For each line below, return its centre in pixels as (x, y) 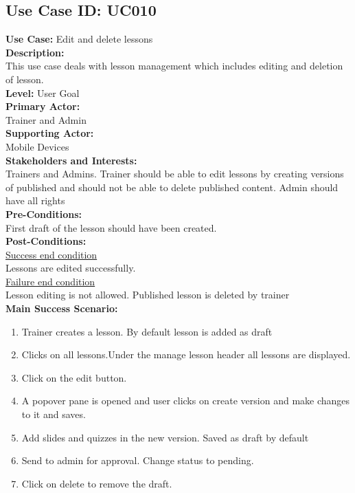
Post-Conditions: (46, 241)
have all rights (35, 200)
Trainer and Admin (46, 119)
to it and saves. (54, 414)
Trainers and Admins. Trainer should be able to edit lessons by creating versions (175, 174)
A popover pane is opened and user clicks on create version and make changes (186, 401)
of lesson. (25, 79)
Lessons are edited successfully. (71, 268)
